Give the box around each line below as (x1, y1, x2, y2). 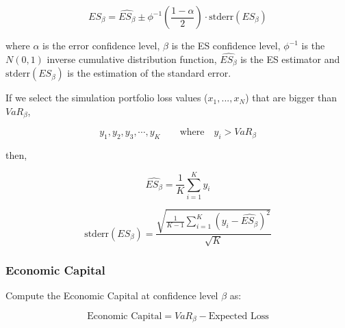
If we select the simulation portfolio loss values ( (5, 90, 208, 105)
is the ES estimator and (240, 51, 340, 66)
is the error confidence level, (42, 38, 160, 52)
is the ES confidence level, (171, 38, 281, 52)
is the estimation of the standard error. (67, 66, 231, 80)
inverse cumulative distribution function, (47, 51, 217, 66)
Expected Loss (208, 311, 269, 321)
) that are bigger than (245, 90, 337, 105)
